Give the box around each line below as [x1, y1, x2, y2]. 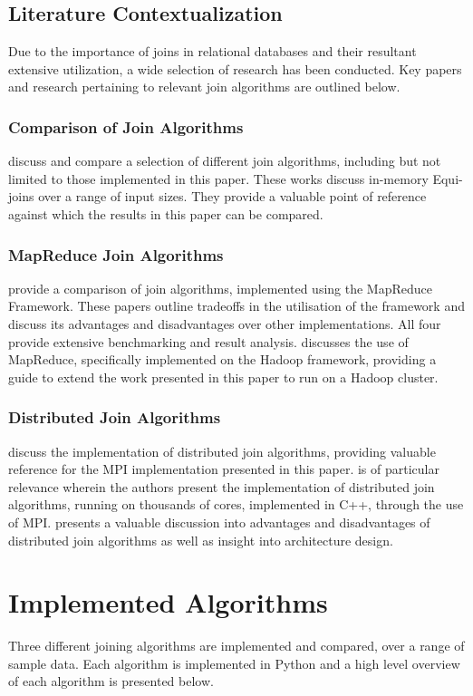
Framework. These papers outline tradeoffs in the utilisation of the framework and [8, 296, 465, 315]
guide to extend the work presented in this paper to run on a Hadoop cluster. [8, 367, 439, 386]
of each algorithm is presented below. [8, 672, 214, 691]
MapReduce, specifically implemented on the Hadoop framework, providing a [8, 350, 437, 369]
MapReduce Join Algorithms [8, 243, 224, 266]
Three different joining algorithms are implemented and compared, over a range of [8, 636, 465, 655]
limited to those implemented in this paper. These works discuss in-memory [8, 169, 429, 188]
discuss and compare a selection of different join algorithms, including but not [8, 151, 441, 170]
